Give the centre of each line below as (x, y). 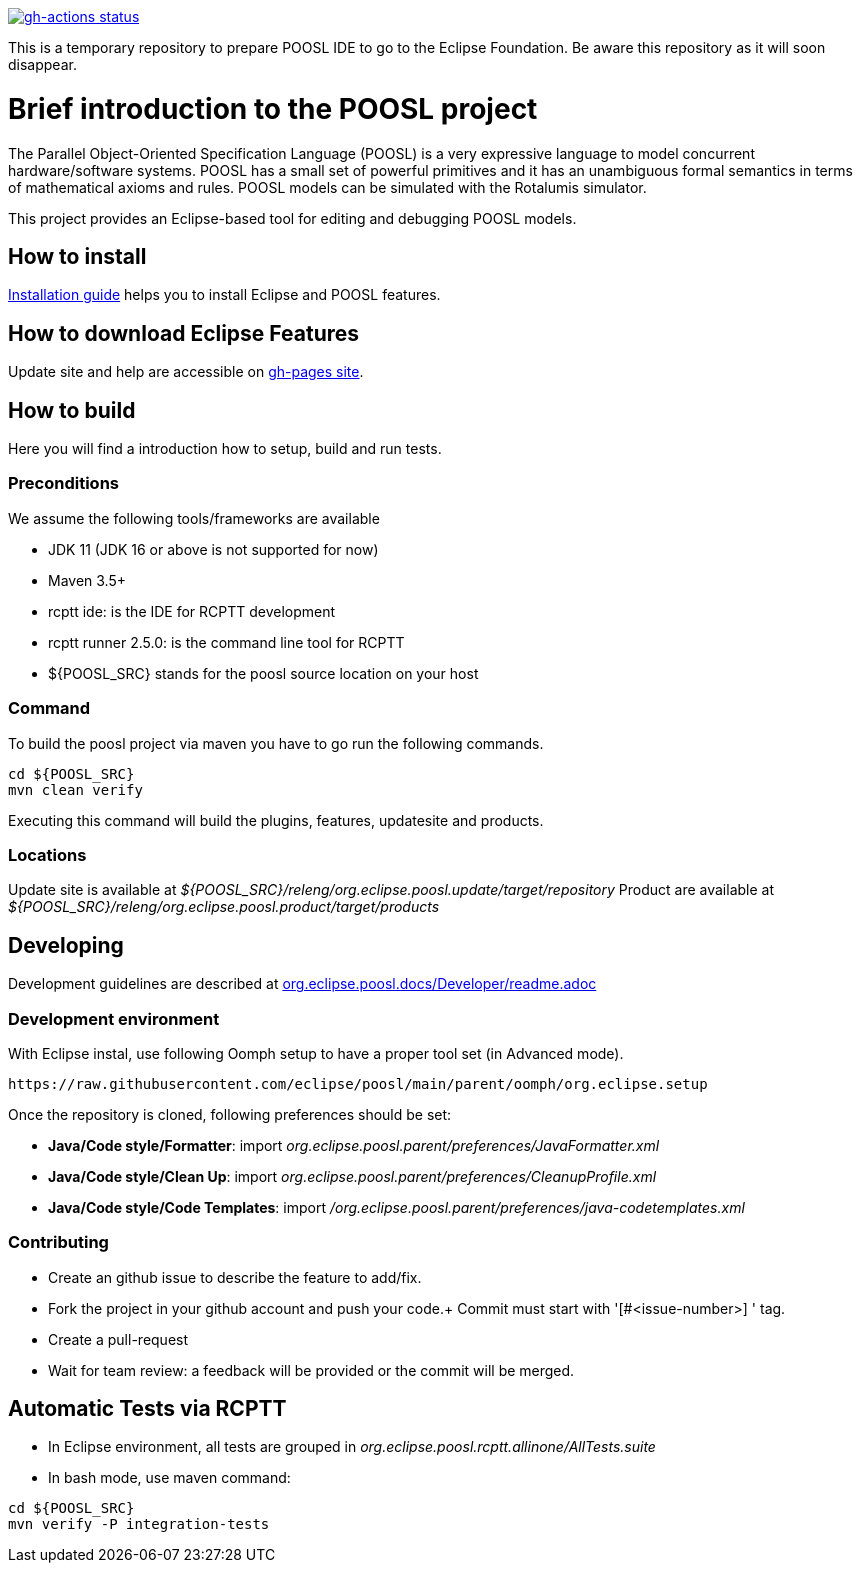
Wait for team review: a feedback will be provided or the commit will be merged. (311, 1370)
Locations (47, 854)
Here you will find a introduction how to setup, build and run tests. (225, 449)
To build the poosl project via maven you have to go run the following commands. (276, 743)
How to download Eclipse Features (184, 333)
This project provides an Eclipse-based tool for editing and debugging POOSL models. (292, 218)
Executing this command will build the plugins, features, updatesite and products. (276, 820)
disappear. (42, 64)
